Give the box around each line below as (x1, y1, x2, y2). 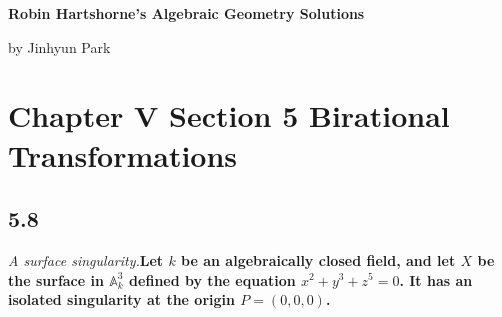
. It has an (399, 269, 473, 290)
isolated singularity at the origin (8, 289, 235, 310)
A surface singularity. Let (8, 249, 164, 270)
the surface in (8, 269, 104, 290)
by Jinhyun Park (8, 36, 111, 57)
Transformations (8, 134, 238, 175)
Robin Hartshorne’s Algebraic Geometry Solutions (8, 3, 365, 23)
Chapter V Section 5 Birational (8, 95, 450, 136)
